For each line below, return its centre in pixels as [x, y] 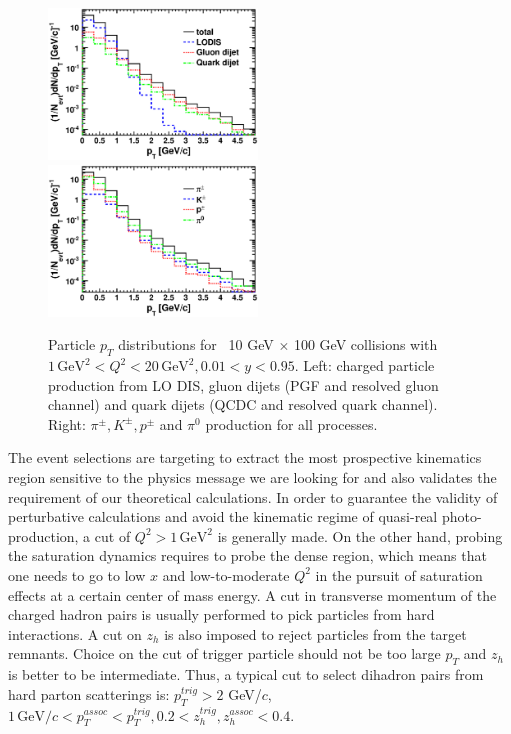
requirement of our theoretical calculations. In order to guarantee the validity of [253, 496]
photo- [461, 516]
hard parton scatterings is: [89, 693]
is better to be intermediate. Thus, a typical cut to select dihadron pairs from [246, 674]
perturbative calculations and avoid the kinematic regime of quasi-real [223, 516]
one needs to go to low [77, 574]
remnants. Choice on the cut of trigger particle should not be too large [224, 653]
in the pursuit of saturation [399, 574]
